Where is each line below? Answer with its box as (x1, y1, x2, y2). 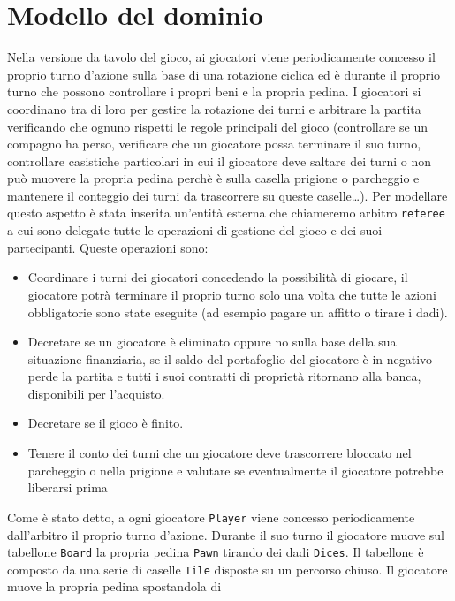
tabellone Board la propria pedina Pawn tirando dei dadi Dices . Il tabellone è (7, 543, 424, 561)
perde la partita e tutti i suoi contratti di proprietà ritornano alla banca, (27, 367, 421, 385)
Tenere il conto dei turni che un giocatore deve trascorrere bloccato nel (27, 444, 412, 462)
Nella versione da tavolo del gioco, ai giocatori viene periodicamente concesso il (7, 48, 436, 66)
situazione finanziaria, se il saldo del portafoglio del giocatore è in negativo (27, 349, 433, 368)
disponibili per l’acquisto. (27, 384, 165, 402)
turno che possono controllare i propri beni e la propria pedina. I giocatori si (7, 82, 421, 101)
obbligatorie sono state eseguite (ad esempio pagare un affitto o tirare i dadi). (27, 302, 448, 321)
